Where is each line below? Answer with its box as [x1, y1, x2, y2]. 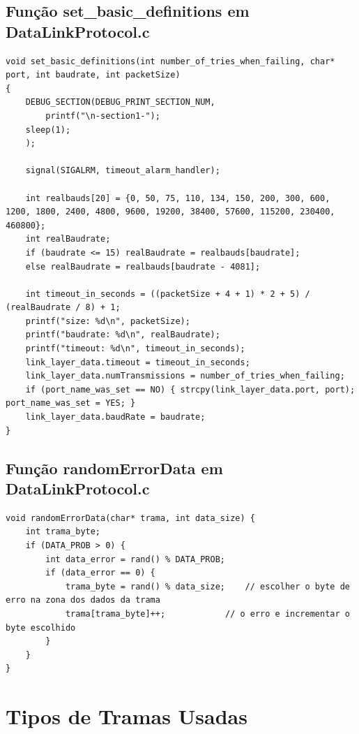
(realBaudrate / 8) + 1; [6, 302, 121, 313]
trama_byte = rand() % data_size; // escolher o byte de [65, 581, 350, 592]
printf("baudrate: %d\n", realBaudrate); [25, 330, 220, 340]
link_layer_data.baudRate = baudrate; [25, 412, 206, 423]
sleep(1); [25, 124, 71, 135]
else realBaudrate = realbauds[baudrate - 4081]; [25, 261, 261, 272]
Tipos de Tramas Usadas [6, 702, 247, 731]
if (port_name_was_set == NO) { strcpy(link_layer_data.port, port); [25, 384, 356, 395]
